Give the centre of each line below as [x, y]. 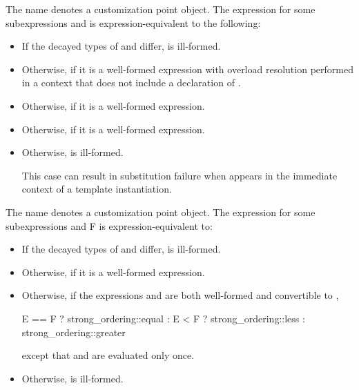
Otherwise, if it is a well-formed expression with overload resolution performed [187, 69]
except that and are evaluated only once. [108, 355]
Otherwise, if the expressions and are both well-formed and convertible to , [180, 295]
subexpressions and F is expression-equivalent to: [109, 225]
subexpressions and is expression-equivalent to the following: [133, 22]
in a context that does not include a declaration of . [131, 82]
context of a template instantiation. [97, 189]
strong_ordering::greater [74, 332]
